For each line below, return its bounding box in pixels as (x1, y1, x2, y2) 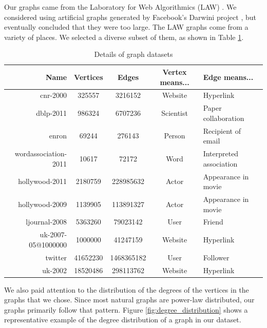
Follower (203, 252, 230, 262)
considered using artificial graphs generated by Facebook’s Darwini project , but (4, 11, 256, 22)
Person (164, 130, 185, 141)
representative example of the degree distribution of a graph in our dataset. (4, 314, 241, 325)
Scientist (161, 108, 188, 118)
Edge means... (203, 71, 254, 82)
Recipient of (203, 125, 241, 136)
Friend (203, 216, 223, 227)
